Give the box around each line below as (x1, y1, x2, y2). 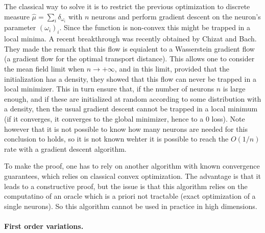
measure (4, 11, 30, 21)
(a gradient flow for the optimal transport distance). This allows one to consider (4, 53, 255, 64)
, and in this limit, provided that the (114, 63, 229, 74)
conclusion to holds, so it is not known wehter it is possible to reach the (4, 133, 229, 144)
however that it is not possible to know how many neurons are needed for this (4, 123, 248, 134)
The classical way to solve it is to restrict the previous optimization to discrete (4, 1, 250, 11)
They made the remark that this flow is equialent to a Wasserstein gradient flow (4, 43, 255, 54)
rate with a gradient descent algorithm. (4, 143, 127, 154)
